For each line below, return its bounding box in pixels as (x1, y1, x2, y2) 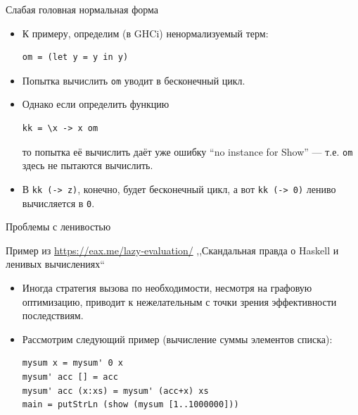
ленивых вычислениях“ (6, 256, 105, 271)
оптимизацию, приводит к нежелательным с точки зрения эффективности (22, 294, 337, 309)
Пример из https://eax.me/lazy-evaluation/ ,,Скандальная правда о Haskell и (6, 242, 339, 257)
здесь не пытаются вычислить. (22, 158, 153, 173)
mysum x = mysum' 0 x (22, 358, 123, 368)
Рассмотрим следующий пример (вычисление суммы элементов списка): (22, 331, 333, 346)
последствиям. (22, 308, 84, 323)
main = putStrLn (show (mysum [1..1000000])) (22, 399, 239, 410)
